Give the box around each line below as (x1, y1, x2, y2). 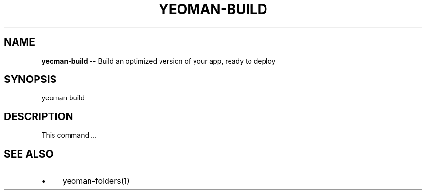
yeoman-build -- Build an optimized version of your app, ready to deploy (41, 56, 276, 65)
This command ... (41, 131, 97, 140)
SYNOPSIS (4, 73, 57, 86)
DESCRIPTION (4, 110, 73, 123)
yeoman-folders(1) (62, 176, 130, 186)
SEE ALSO (4, 147, 53, 160)
